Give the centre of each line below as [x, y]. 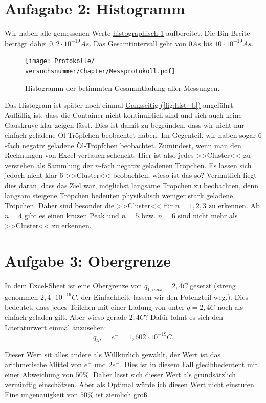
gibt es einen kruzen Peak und [72, 215]
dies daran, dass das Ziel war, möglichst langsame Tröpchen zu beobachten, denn [132, 185]
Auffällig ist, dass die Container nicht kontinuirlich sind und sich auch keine [123, 115]
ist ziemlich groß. [123, 394]
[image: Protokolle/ [60, 61]
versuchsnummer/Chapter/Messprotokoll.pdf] [100, 71]
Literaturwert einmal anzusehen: [56, 327]
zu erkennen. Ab [234, 205]
